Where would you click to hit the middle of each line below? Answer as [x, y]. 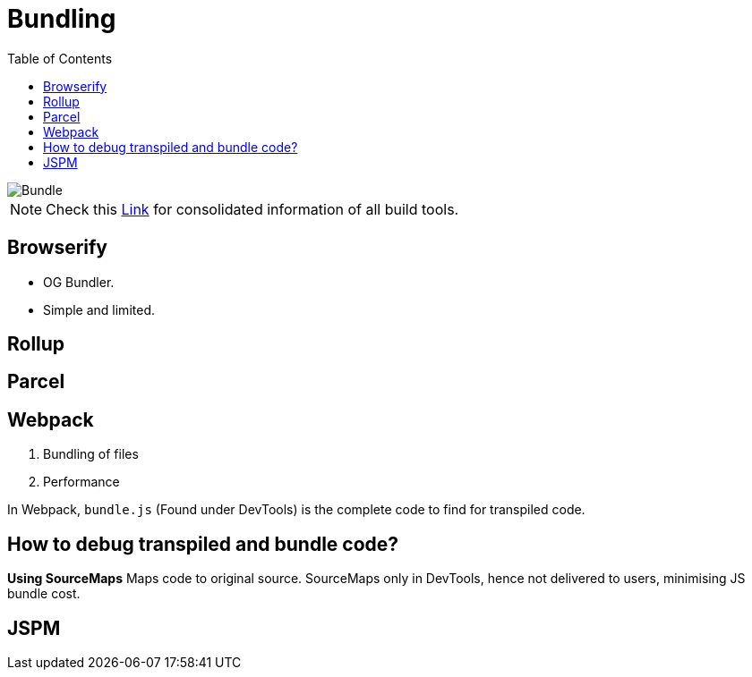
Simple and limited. [99, 309]
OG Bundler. [79, 282]
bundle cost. [44, 594]
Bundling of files [91, 454]
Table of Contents [60, 58]
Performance [81, 482]
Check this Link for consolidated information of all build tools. [252, 209]
